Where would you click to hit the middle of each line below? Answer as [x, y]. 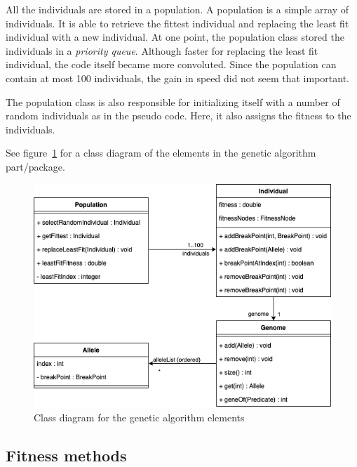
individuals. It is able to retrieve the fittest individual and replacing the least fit [177, 23]
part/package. [35, 166]
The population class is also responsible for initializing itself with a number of [173, 101]
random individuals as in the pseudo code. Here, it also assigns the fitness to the [178, 116]
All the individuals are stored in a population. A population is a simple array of [177, 9]
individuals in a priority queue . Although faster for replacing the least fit [162, 50]
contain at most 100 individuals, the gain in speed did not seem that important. [177, 78]
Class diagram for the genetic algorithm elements [139, 417]
